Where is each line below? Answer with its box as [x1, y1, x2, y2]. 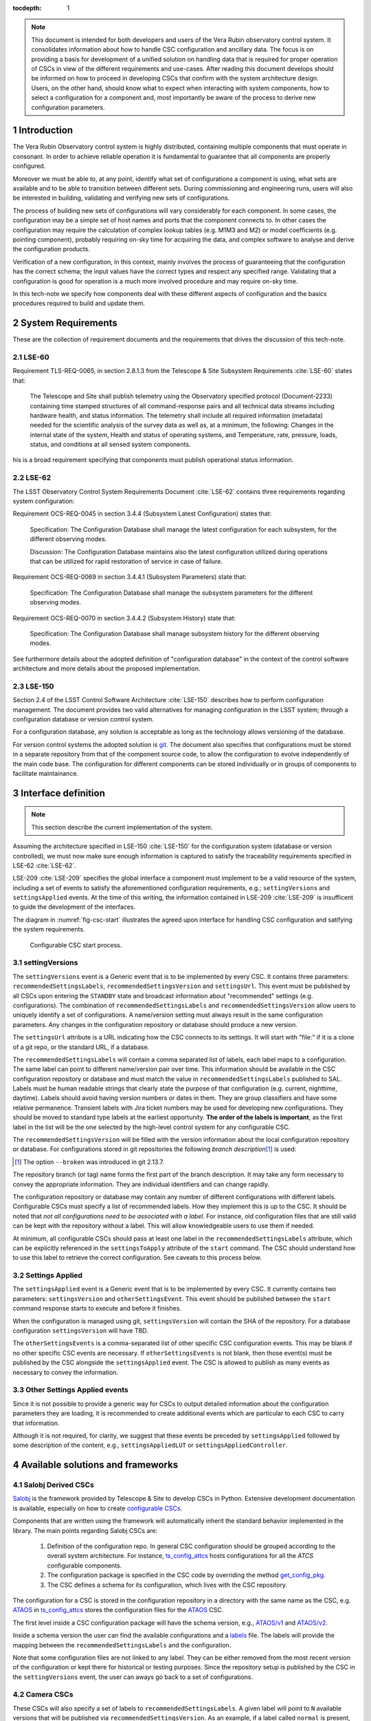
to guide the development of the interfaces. [12, 902, 136, 911]
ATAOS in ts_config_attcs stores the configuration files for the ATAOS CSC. [12, 1606, 224, 1614]
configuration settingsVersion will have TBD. [12, 1327, 149, 1335]
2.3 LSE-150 [12, 682, 54, 691]
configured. [12, 162, 46, 170]
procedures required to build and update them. [12, 299, 146, 308]
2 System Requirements [12, 317, 118, 329]
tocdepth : [12, 4, 42, 12]
